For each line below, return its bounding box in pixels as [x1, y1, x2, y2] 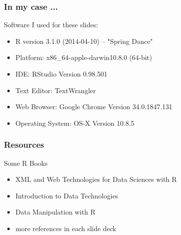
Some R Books [4, 157, 48, 168]
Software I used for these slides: [4, 20, 98, 30]
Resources [4, 138, 44, 151]
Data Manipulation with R [15, 207, 96, 217]
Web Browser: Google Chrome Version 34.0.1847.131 [15, 101, 173, 112]
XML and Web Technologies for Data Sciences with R [15, 174, 177, 184]
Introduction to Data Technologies [15, 190, 119, 200]
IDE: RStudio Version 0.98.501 [15, 69, 107, 78]
